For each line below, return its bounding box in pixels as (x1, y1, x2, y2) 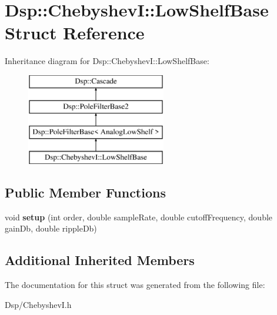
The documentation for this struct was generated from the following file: (5, 279, 265, 291)
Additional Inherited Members (5, 251, 195, 269)
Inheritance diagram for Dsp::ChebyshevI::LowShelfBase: (5, 55, 209, 67)
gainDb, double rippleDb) (5, 222, 97, 234)
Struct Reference (5, 21, 145, 45)
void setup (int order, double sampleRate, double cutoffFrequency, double (5, 210, 273, 223)
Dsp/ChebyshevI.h (5, 298, 72, 310)
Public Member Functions (5, 183, 166, 202)
